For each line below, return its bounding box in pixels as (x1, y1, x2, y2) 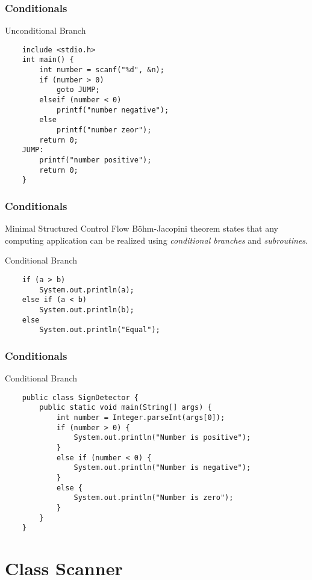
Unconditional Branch (5, 24, 86, 37)
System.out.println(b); (39, 305, 134, 314)
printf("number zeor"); (56, 126, 152, 135)
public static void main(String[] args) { (39, 403, 212, 412)
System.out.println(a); (39, 285, 134, 294)
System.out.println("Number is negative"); (73, 463, 251, 472)
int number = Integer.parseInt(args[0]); (56, 413, 225, 422)
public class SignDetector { (22, 393, 139, 402)
